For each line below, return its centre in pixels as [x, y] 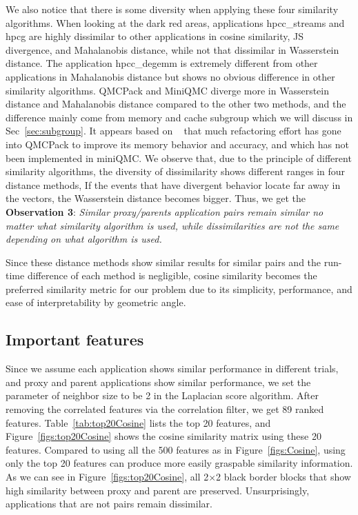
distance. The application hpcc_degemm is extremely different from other [162, 63]
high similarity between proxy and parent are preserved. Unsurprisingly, [158, 490]
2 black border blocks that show [284, 477]
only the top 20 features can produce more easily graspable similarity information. [179, 463]
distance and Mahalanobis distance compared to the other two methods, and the [176, 104]
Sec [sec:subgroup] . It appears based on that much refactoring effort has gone [173, 131]
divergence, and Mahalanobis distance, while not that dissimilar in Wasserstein [172, 49]
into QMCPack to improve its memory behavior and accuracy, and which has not [177, 144]
